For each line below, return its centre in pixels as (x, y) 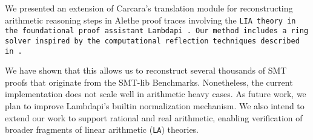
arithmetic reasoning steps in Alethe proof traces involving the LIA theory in (150, 20)
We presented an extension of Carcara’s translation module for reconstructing (149, 8)
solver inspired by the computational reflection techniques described (152, 41)
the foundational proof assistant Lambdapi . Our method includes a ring (157, 31)
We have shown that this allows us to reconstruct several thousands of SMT (146, 70)
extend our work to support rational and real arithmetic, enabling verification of (154, 117)
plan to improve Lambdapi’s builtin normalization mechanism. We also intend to (155, 106)
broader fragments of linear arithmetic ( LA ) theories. (102, 129)
